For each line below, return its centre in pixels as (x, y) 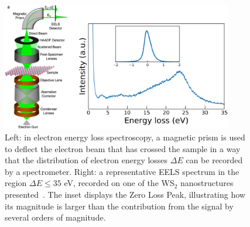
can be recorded (214, 160)
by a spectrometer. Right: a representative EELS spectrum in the (122, 171)
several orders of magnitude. (55, 217)
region (16, 183)
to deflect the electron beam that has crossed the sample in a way (123, 148)
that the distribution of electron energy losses (86, 160)
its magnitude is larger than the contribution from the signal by (119, 206)
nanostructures (207, 183)
